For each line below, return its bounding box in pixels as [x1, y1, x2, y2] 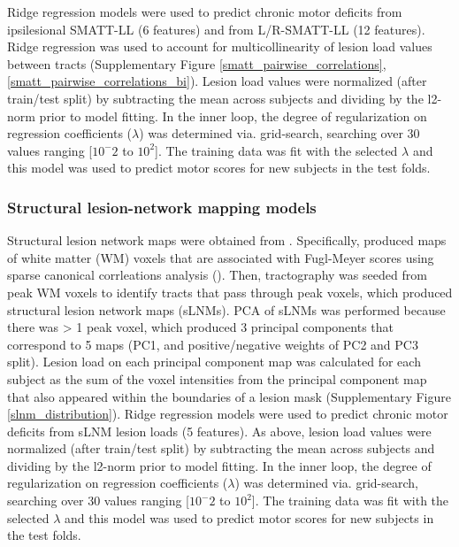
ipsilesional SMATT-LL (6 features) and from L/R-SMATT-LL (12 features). [7, 19, 425, 38]
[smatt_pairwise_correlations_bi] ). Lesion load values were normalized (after [7, 72, 427, 90]
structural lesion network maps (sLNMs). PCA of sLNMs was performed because [7, 300, 446, 319]
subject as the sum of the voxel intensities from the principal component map [7, 369, 427, 388]
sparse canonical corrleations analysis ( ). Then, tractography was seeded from [7, 266, 427, 284]
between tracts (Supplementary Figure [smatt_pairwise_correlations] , [7, 54, 386, 73]
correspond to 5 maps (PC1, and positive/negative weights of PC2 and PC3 [7, 335, 418, 353]
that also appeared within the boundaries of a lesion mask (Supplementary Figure [7, 387, 451, 405]
